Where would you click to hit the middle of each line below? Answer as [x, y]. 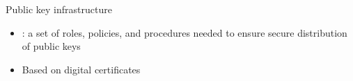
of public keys [51, 46]
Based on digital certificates [81, 69]
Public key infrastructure [59, 9]
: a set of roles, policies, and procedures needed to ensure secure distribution [185, 32]
